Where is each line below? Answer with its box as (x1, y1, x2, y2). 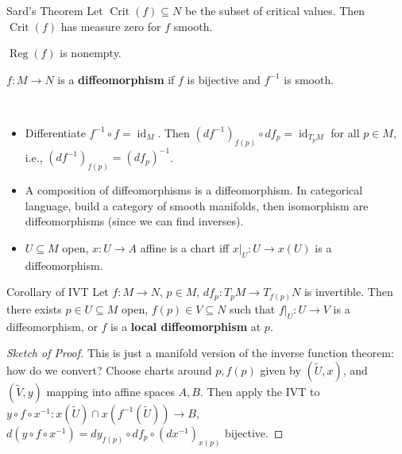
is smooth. (284, 71, 334, 87)
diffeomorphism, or (6, 317, 98, 334)
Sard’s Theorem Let (6, 2, 103, 18)
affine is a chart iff (140, 239, 230, 256)
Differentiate (25, 124, 86, 140)
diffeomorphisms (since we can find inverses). (25, 213, 244, 229)
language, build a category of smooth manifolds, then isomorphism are (25, 197, 369, 214)
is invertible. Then (303, 283, 393, 300)
